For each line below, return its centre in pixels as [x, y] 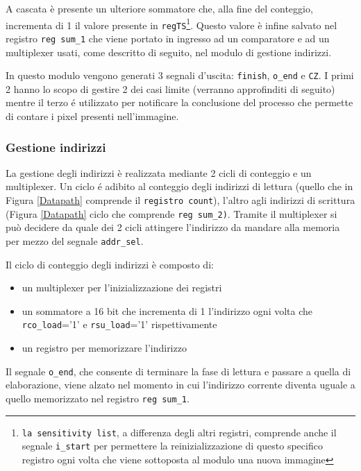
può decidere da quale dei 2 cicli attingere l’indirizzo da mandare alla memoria [173, 227]
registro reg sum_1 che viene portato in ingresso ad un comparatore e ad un [168, 38]
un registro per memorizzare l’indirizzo [104, 348]
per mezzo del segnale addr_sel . [75, 240]
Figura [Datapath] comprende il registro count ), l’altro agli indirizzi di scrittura [180, 200]
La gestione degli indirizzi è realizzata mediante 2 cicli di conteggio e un [159, 172]
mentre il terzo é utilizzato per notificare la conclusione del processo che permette [179, 102]
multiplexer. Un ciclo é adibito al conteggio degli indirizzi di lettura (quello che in [179, 186]
